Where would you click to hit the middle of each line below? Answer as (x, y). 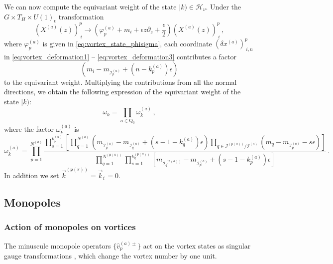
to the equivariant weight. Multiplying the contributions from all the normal (120, 82)
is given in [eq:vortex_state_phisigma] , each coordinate (127, 43)
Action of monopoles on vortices (70, 227)
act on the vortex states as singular (197, 245)
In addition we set (32, 175)
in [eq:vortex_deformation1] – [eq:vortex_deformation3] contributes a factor (120, 56)
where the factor (29, 129)
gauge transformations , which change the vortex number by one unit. (111, 256)
